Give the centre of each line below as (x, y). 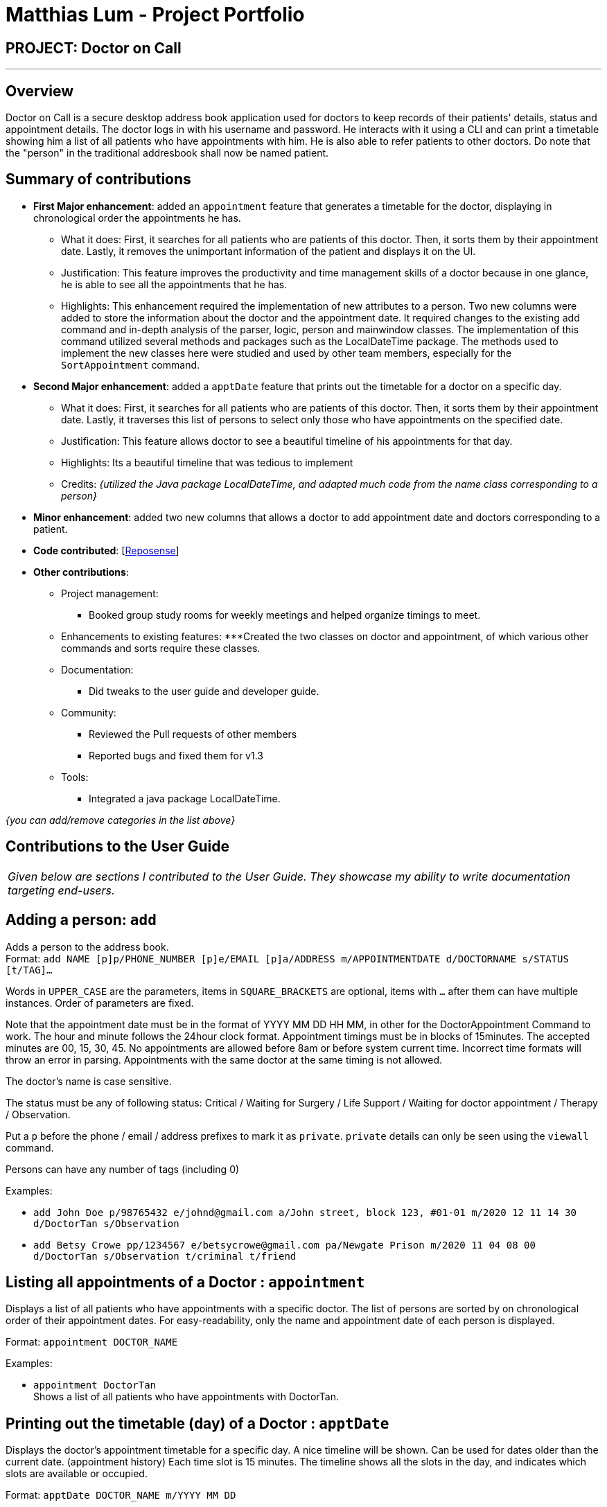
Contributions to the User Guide (117, 847)
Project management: (110, 593)
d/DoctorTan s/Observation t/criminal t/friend (165, 1256)
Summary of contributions (98, 179)
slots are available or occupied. (77, 1474)
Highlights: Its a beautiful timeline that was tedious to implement (207, 462)
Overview (40, 91)
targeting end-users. (61, 890)
